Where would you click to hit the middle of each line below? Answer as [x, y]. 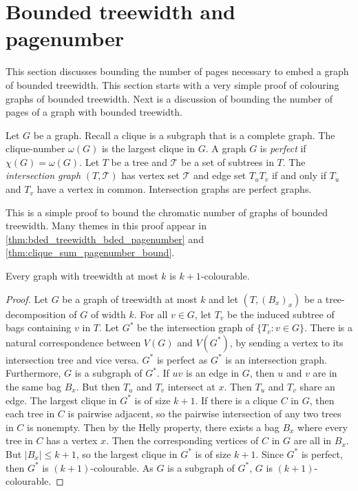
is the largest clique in [148, 148]
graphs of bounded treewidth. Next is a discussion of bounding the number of [169, 98]
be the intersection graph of [196, 327]
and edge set [220, 175]
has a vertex [72, 440]
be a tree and [139, 161]
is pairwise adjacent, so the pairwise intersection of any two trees [204, 414]
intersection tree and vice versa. [72, 359]
